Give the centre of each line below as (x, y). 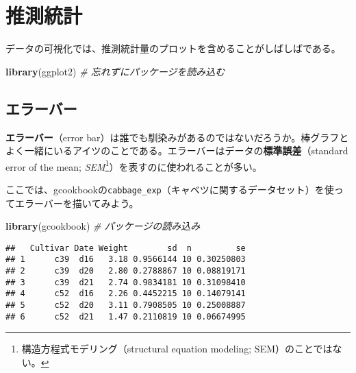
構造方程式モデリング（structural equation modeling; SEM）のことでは (177, 349)
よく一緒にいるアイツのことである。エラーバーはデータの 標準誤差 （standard (177, 151)
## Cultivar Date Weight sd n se (126, 248)
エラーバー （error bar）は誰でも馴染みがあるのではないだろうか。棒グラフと (177, 137)
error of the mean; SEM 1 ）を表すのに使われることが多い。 (134, 165)
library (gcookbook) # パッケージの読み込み (103, 226)
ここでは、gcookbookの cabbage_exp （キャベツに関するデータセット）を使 (170, 189)
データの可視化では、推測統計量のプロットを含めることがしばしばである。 (173, 48)
